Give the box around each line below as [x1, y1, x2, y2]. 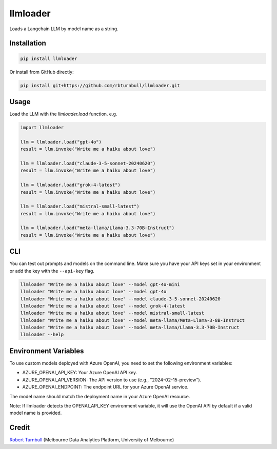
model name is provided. [9, 410, 62, 416]
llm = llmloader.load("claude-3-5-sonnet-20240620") [20, 160, 156, 166]
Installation [9, 39, 46, 48]
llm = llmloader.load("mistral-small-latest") [20, 203, 140, 210]
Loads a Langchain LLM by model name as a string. [9, 26, 118, 32]
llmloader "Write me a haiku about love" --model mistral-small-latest [20, 310, 205, 316]
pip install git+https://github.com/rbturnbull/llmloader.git [20, 83, 180, 88]
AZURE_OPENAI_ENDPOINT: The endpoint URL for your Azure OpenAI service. [22, 384, 189, 390]
